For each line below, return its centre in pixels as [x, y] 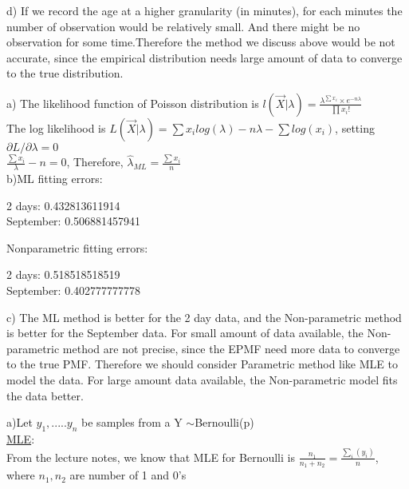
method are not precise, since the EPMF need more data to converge [231, 348]
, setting [355, 127]
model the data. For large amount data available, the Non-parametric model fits [202, 380]
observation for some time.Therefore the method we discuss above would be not [201, 42]
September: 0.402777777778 [74, 290]
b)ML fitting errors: [55, 179]
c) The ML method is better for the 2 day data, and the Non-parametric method [204, 317]
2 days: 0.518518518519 [63, 274]
